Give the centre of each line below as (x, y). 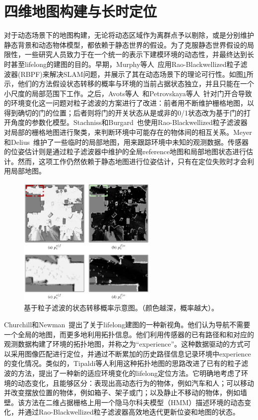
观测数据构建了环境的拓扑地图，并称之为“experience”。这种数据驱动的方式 (124, 344)
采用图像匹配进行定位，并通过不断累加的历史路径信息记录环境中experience (131, 353)
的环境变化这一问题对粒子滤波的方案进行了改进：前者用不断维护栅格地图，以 (129, 103)
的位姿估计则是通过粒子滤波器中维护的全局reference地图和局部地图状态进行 (125, 151)
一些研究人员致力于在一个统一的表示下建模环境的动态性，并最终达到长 (139, 54)
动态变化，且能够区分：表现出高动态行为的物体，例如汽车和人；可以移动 (136, 383)
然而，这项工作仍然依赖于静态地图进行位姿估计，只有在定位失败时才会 (132, 161)
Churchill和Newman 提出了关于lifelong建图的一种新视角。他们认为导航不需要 (127, 325)
